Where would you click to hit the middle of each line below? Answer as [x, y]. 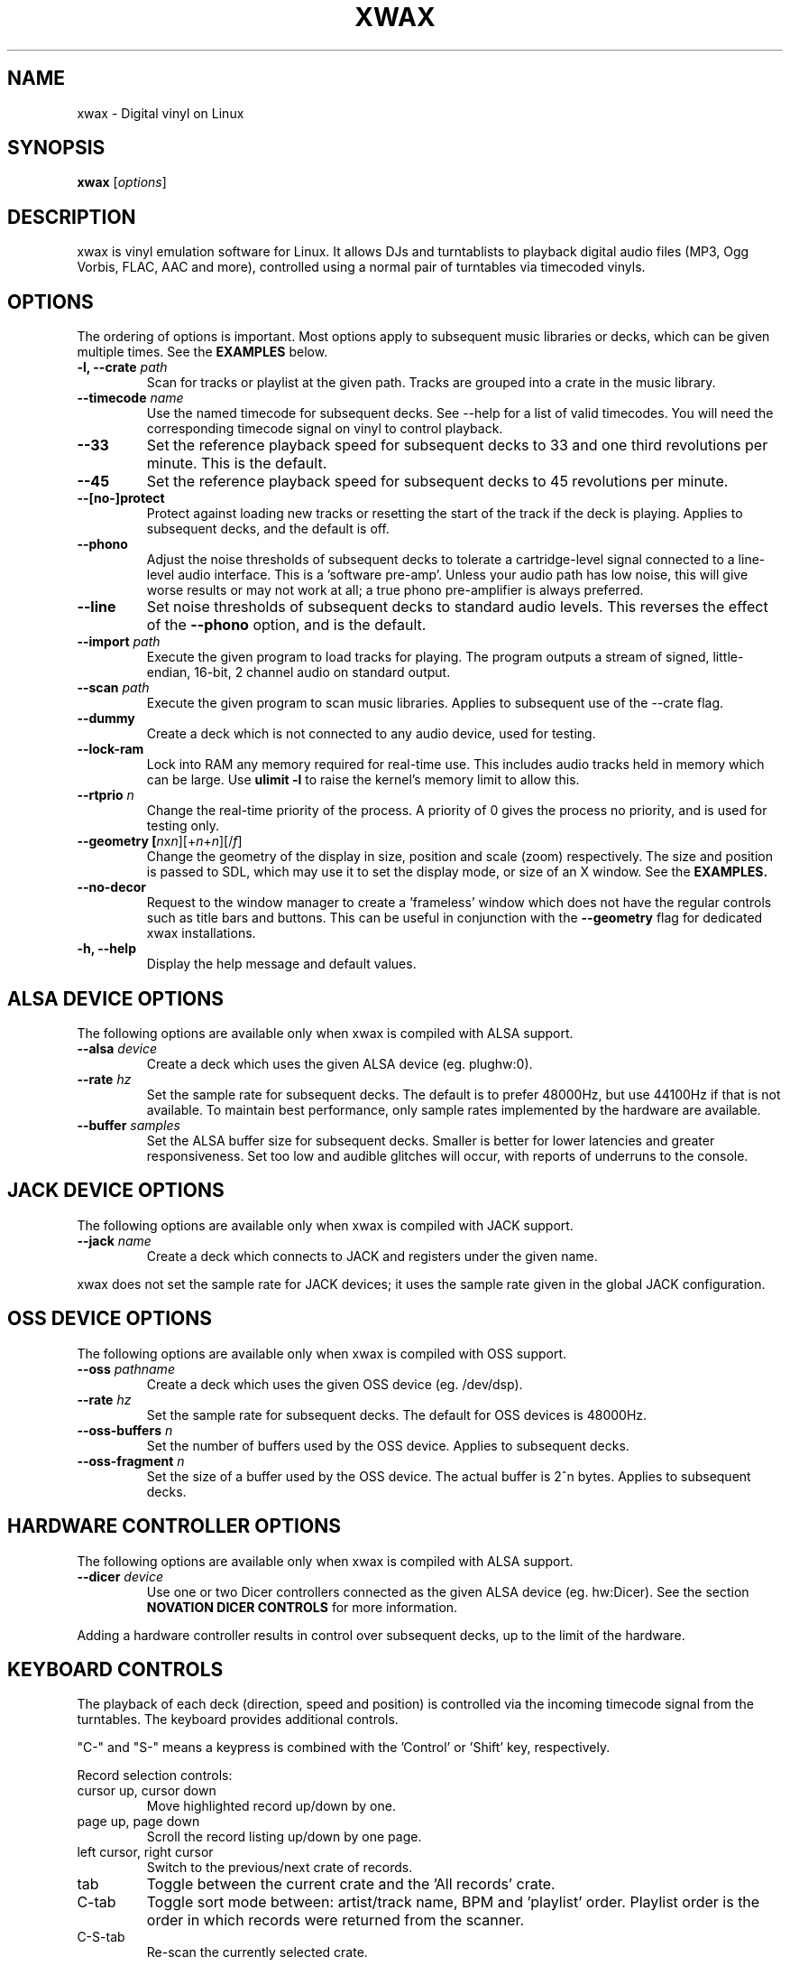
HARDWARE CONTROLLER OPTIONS [174, 1526]
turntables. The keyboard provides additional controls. [238, 1720]
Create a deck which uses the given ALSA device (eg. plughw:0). [340, 1063]
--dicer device [120, 1576]
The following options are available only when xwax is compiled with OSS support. [322, 1353]
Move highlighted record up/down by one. [271, 1806]
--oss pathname [126, 1368]
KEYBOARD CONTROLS [115, 1669]
